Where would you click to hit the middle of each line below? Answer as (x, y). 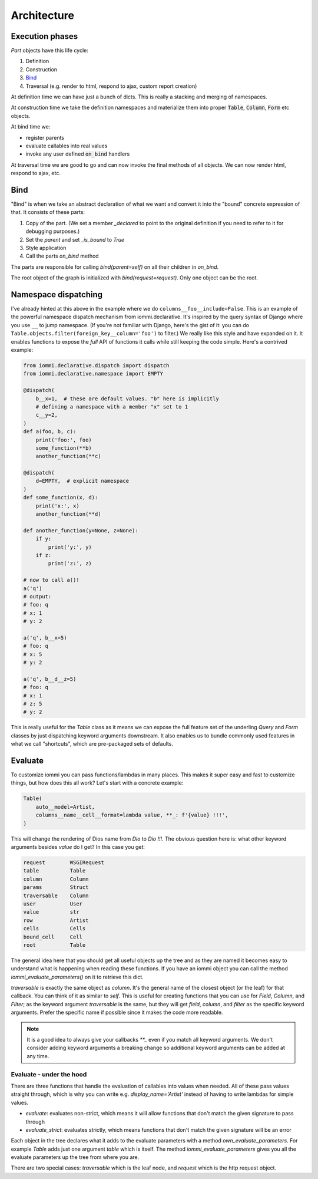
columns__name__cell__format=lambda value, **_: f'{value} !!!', (132, 815)
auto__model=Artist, (65, 807)
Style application (46, 248)
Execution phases (44, 36)
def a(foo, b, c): (50, 432)
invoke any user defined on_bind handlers (78, 154)
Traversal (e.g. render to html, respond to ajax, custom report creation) (111, 86)
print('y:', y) (70, 547)
